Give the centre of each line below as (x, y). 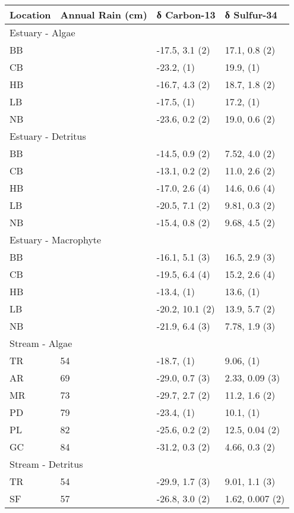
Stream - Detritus (46, 464)
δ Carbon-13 (186, 15)
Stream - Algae (41, 343)
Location (30, 15)
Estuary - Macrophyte (56, 240)
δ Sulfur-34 (251, 15)
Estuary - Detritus (48, 136)
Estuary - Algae (42, 32)
